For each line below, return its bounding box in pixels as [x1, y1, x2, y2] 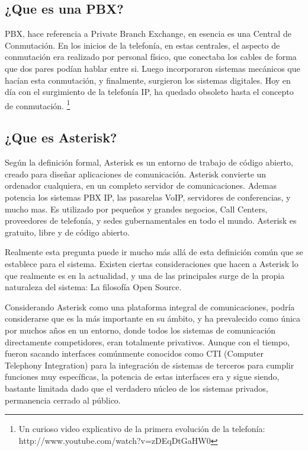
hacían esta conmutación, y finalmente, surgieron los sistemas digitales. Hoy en [5, 74, 291, 86]
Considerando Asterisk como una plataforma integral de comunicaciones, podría [5, 300, 295, 313]
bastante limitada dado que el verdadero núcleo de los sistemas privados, [5, 382, 268, 394]
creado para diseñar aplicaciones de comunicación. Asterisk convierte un [5, 167, 267, 180]
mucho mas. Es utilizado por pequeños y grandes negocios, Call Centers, [5, 202, 268, 215]
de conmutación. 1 [5, 97, 70, 112]
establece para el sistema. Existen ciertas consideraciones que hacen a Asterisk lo [5, 257, 299, 269]
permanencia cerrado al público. [5, 393, 121, 406]
